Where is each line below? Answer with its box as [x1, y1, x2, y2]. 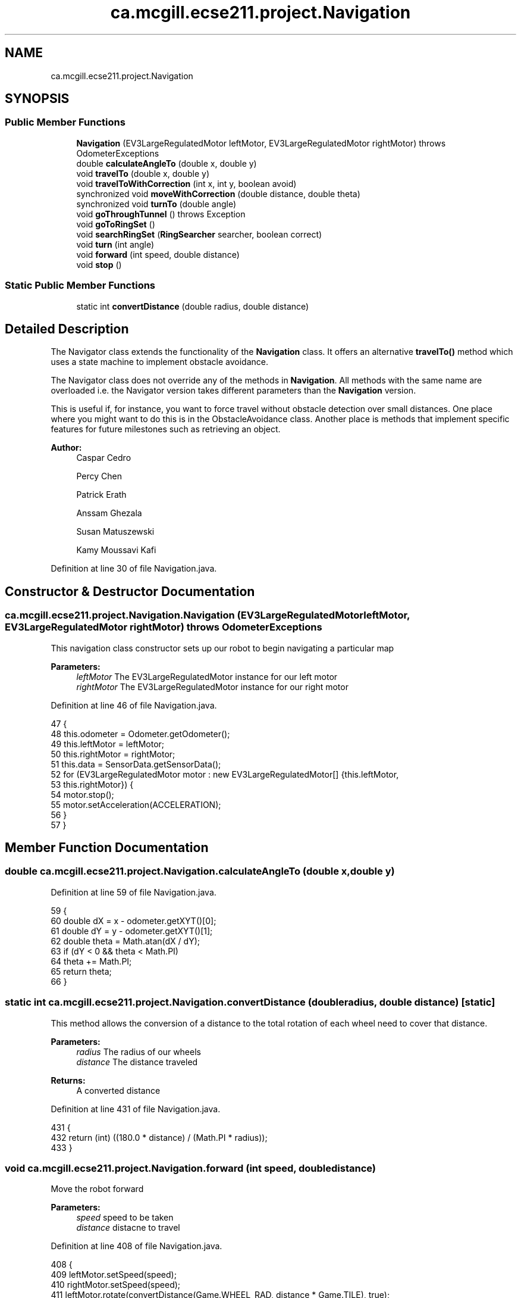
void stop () [76, 259, 122, 270]
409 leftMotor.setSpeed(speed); [51, 1269, 177, 1280]
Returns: [51, 1075, 86, 1085]
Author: [51, 442, 82, 453]
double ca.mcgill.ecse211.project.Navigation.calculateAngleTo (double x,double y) [5, 865, 395, 878]
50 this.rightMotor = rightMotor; [51, 748, 175, 759]
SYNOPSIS [5, 91, 70, 107]
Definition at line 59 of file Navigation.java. [51, 887, 216, 897]
